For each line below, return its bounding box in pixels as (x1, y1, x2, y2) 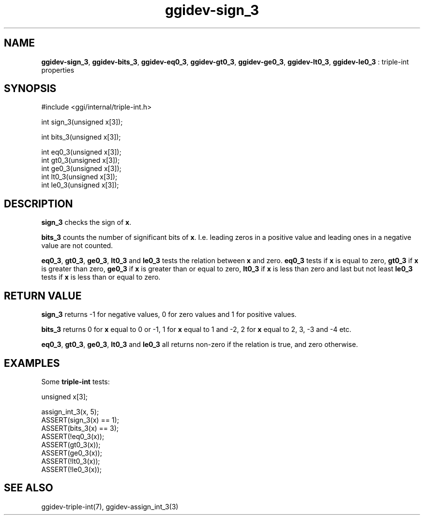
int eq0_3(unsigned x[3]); (41, 148, 121, 157)
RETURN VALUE (4, 289, 82, 302)
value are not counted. (41, 241, 113, 250)
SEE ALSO (4, 482, 53, 494)
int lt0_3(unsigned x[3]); (41, 173, 118, 181)
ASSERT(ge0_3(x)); (41, 448, 102, 457)
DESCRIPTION (4, 197, 73, 210)
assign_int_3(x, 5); (41, 407, 99, 416)
